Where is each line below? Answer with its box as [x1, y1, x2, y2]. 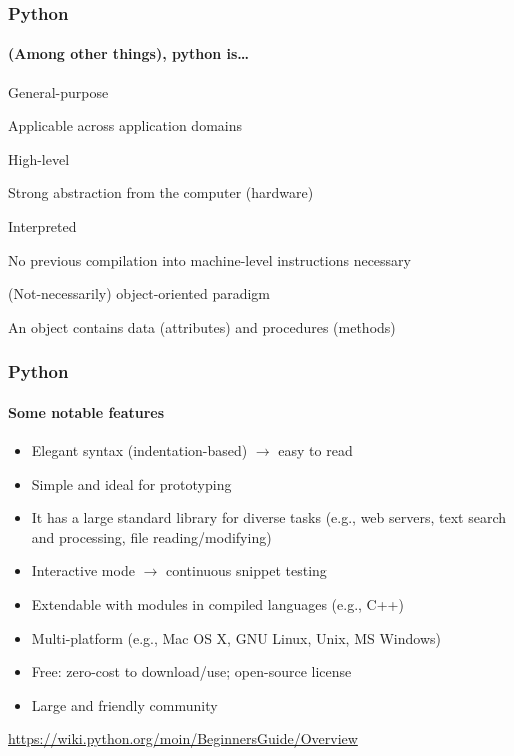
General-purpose [8, 81, 109, 102]
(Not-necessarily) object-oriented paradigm [8, 283, 270, 304]
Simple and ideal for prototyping [31, 473, 232, 494]
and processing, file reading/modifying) [31, 526, 272, 547]
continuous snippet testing [165, 560, 327, 581]
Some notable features [8, 401, 165, 422]
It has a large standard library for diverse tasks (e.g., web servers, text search [31, 507, 507, 528]
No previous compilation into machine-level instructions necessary [8, 249, 411, 270]
